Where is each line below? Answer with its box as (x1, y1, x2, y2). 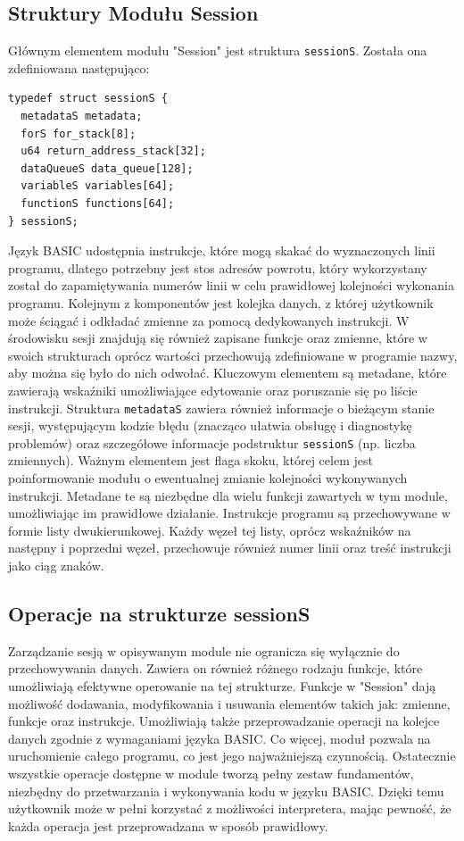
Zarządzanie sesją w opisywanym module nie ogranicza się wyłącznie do (8, 641, 400, 660)
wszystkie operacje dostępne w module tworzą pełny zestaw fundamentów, (8, 763, 414, 782)
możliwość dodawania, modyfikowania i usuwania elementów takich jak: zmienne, (8, 694, 451, 712)
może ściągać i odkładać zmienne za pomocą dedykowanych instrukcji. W (8, 311, 410, 329)
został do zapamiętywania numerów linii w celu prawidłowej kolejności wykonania (8, 276, 455, 295)
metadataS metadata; (21, 110, 143, 123)
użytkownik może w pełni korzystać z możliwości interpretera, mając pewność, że (8, 799, 452, 818)
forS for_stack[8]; (21, 127, 137, 140)
